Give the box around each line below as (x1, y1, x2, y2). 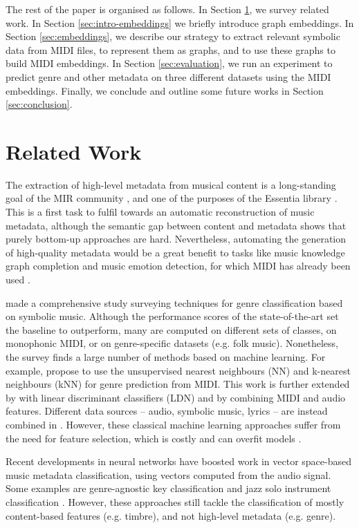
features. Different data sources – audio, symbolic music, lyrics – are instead (6, 404, 328, 418)
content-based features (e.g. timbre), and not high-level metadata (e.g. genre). (6, 508, 336, 522)
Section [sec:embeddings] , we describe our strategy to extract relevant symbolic (6, 29, 340, 44)
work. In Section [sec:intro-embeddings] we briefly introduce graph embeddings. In (6, 15, 354, 30)
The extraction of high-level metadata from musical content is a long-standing (6, 177, 336, 191)
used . (6, 272, 30, 287)
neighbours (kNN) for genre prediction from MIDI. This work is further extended (6, 377, 350, 391)
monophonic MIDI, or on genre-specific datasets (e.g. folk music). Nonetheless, (6, 336, 338, 350)
